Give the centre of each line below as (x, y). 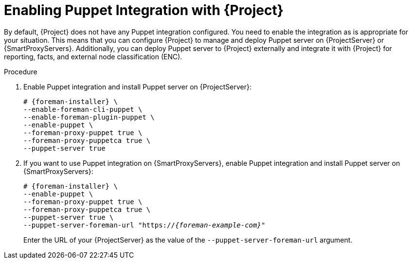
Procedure (21, 71)
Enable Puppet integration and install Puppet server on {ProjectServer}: (137, 87)
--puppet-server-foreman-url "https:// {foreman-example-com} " (144, 225)
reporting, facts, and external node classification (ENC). (93, 56)
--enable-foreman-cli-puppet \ (83, 109)
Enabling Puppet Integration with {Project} (144, 10)
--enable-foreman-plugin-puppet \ (89, 117)
